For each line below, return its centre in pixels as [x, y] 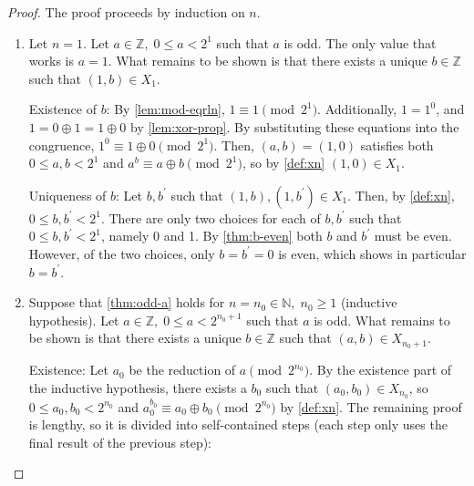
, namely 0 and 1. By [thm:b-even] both [211, 236]
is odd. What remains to [382, 320]
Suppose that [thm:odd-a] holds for [127, 302]
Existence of [62, 109]
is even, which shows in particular [372, 253]
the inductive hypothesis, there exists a [138, 387]
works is [51, 61]
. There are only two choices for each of [211, 217]
